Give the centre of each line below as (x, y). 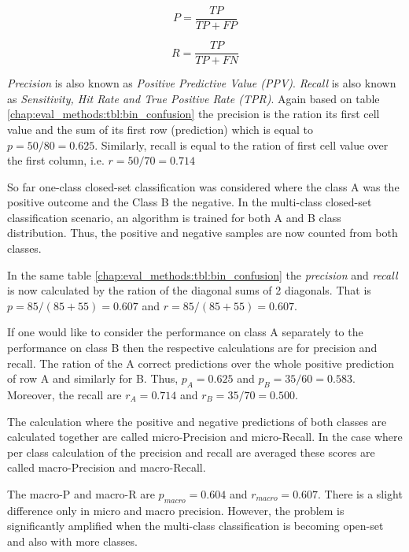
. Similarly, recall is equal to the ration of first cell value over (241, 144)
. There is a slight (360, 493)
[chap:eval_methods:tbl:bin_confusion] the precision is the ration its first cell (193, 114)
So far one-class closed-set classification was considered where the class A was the (203, 186)
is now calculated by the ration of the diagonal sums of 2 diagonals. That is (189, 290)
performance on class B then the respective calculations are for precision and (192, 348)
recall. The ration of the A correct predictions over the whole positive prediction (201, 363)
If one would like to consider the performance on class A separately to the (185, 332)
